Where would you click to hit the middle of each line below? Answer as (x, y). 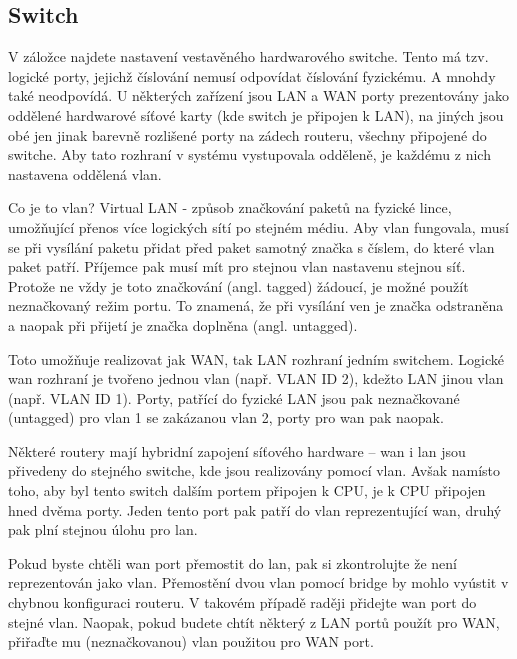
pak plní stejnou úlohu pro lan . (103, 529)
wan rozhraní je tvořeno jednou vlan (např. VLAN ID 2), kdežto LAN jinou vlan (256, 378)
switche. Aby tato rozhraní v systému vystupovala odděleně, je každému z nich (249, 154)
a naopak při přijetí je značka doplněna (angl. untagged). (183, 324)
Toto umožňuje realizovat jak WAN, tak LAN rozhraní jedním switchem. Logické (256, 358)
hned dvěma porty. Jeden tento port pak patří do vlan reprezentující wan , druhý (255, 509)
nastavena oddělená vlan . (85, 173)
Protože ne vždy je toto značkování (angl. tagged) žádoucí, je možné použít (238, 285)
